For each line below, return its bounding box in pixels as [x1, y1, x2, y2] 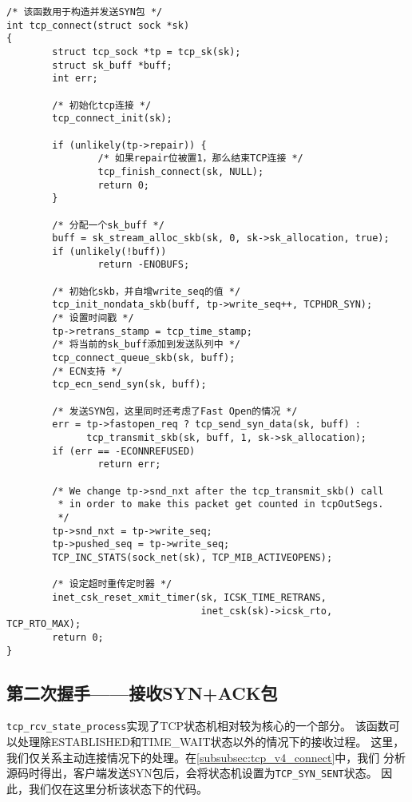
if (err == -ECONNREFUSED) [52, 445, 196, 457]
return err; [97, 459, 161, 470]
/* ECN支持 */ [52, 365, 123, 377]
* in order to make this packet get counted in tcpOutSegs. [57, 498, 384, 510]
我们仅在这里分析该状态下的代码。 [28, 780, 208, 796]
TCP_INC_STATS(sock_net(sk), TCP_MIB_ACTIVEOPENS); [52, 551, 333, 563]
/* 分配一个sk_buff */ [52, 219, 164, 231]
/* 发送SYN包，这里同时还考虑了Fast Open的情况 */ [52, 405, 298, 417]
